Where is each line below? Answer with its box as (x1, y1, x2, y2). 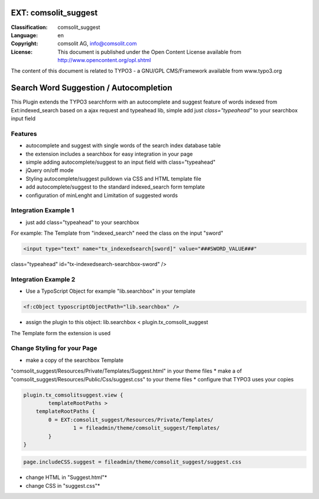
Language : (11, 31, 38, 38)
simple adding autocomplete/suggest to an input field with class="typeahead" (25, 158, 216, 166)
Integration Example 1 (11, 206, 74, 215)
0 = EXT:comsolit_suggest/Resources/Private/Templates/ (48, 416, 214, 423)
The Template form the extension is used (11, 329, 111, 336)
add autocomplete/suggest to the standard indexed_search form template (25, 183, 205, 190)
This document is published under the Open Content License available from (57, 48, 242, 56)
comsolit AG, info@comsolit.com (57, 40, 137, 47)
